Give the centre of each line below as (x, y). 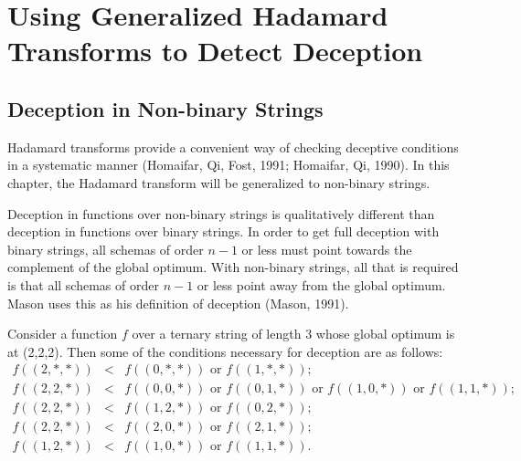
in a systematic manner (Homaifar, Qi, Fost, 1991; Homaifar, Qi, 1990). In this (229, 165)
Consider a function (63, 334)
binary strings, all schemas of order (106, 249)
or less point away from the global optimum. (321, 284)
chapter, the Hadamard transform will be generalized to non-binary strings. (219, 182)
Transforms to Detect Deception (215, 51)
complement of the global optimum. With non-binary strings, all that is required (233, 267)
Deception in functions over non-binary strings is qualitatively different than (221, 213)
